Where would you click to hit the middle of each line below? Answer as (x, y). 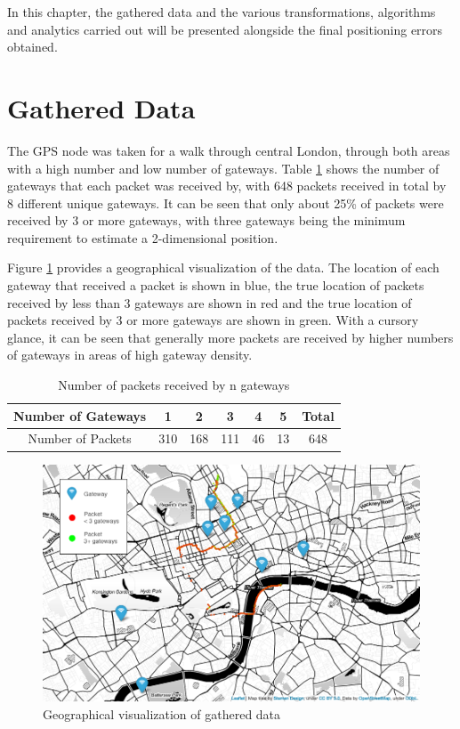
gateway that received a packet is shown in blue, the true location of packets (216, 285)
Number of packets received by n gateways (174, 385)
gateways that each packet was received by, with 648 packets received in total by (227, 186)
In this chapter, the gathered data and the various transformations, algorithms (222, 12)
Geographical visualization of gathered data (162, 713)
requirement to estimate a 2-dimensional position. (143, 237)
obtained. (32, 47)
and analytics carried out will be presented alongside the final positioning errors (225, 29)
